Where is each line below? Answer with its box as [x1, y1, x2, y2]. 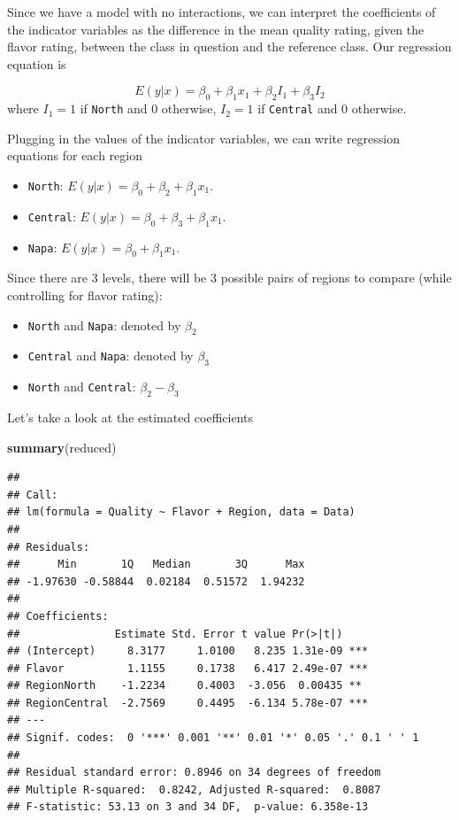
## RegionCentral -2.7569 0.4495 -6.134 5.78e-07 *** [7, 696, 369, 709]
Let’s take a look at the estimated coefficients [7, 407, 254, 426]
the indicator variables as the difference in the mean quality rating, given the [7, 19, 425, 38]
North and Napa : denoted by [27, 315, 181, 334]
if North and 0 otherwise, [80, 99, 217, 118]
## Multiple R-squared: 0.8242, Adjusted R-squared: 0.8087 [7, 783, 381, 796]
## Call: [7, 488, 58, 501]
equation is [7, 54, 66, 73]
